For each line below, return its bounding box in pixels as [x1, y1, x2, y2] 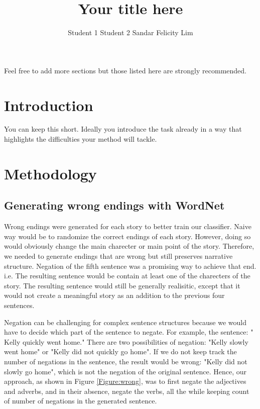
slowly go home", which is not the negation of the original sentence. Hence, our [4, 366, 247, 376]
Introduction [4, 94, 93, 115]
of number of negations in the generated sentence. [4, 395, 157, 406]
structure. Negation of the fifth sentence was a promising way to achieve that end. [4, 260, 256, 271]
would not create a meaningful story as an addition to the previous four [4, 290, 225, 300]
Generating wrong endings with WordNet [4, 197, 225, 213]
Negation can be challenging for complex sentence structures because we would [4, 317, 246, 327]
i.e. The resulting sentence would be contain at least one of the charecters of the [4, 270, 250, 281]
